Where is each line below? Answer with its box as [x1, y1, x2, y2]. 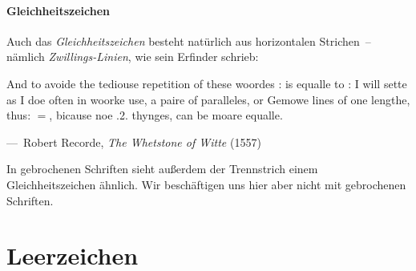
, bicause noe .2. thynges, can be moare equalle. [49, 107, 283, 123]
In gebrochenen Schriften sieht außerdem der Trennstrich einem [6, 160, 318, 177]
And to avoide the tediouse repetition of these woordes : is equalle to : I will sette [6, 75, 407, 91]
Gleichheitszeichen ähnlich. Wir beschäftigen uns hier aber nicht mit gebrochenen [6, 176, 406, 192]
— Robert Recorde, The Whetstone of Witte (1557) [6, 133, 261, 150]
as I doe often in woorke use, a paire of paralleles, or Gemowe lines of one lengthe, [6, 91, 410, 107]
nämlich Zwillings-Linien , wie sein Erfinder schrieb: [6, 48, 259, 65]
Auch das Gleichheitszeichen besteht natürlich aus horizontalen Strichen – [6, 32, 371, 49]
